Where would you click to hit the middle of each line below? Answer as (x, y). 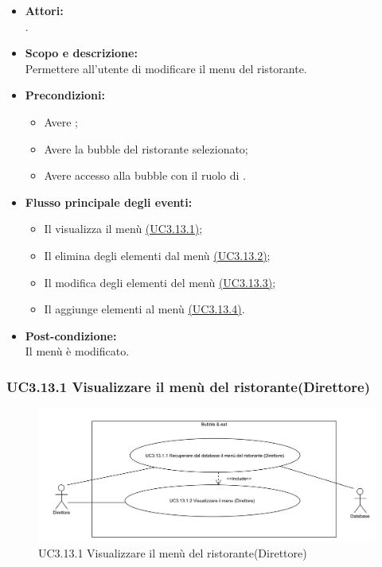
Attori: (44, 10)
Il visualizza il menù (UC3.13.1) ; (123, 229)
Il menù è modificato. (77, 351)
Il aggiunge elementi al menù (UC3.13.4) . (144, 309)
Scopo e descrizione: (81, 53)
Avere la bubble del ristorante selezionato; (146, 148)
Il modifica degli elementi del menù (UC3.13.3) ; (160, 282)
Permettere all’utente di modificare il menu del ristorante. (166, 68)
